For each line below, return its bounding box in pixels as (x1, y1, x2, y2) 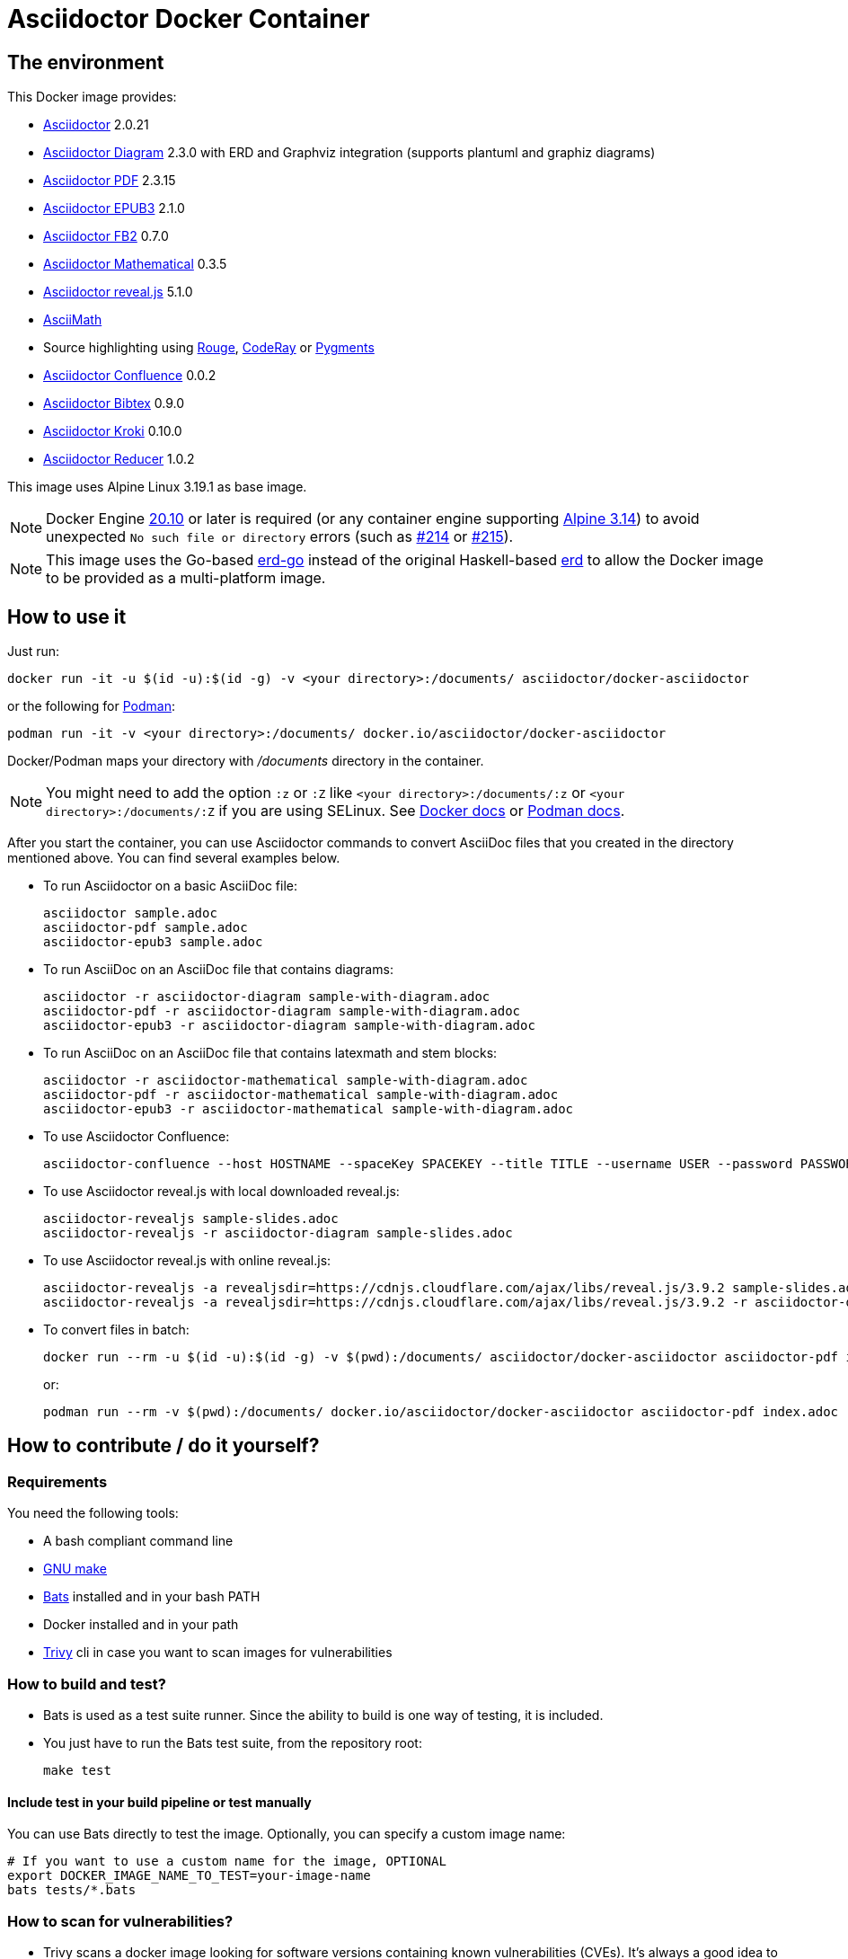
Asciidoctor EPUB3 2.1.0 (43, 200, 185, 217)
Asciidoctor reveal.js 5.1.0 (43, 284, 193, 300)
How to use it (7, 605, 127, 628)
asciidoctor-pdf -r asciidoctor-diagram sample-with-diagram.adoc (43, 1004, 521, 1019)
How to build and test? (7, 1674, 166, 1693)
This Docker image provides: (7, 89, 177, 105)
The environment (7, 50, 164, 74)
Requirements (7, 1472, 108, 1491)
